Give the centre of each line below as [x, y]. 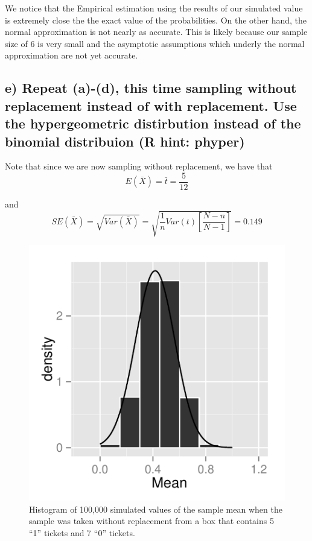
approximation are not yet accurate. [72, 55]
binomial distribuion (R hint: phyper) [125, 141]
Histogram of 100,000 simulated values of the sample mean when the [156, 509]
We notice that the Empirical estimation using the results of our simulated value [154, 8]
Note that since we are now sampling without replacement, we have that [139, 166]
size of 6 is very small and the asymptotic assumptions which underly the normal [155, 43]
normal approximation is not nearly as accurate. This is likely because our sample [156, 32]
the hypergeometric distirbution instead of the [153, 123]
